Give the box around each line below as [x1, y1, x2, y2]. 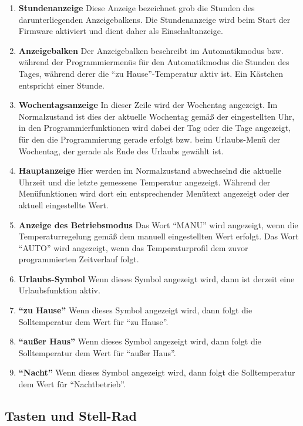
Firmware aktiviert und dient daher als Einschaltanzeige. [18, 25, 223, 37]
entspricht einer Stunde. [18, 79, 105, 91]
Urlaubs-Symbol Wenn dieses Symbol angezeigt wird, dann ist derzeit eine [18, 272, 295, 285]
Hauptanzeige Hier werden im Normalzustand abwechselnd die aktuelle [18, 164, 281, 177]
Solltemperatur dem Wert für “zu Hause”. [18, 315, 169, 327]
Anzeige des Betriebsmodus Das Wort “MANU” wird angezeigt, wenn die [18, 218, 298, 231]
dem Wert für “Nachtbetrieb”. [18, 378, 126, 390]
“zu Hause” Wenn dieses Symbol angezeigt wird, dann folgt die [18, 304, 253, 316]
